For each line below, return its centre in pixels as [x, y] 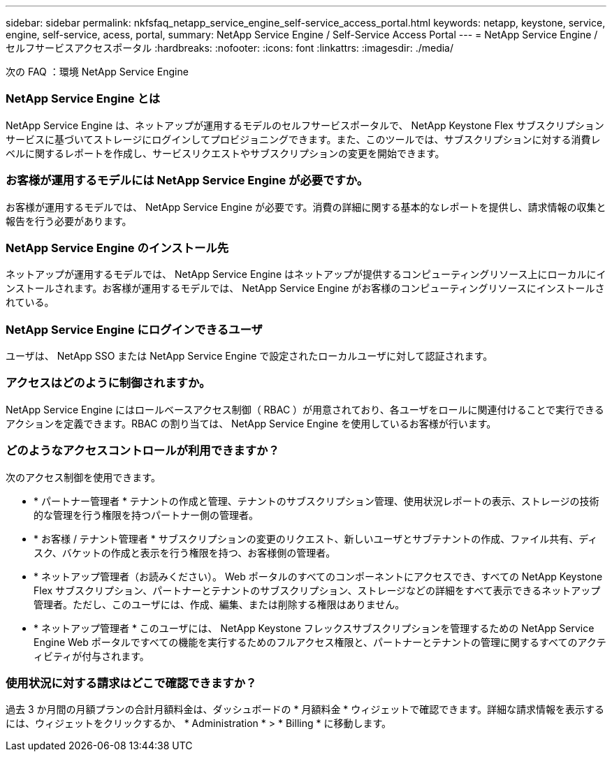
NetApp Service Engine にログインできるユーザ [134, 329]
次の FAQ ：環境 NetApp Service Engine [97, 72]
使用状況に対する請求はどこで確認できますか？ [131, 683]
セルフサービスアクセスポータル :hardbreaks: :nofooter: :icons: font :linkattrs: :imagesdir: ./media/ [230, 48]
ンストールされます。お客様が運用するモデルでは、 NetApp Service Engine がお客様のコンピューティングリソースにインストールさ [305, 288]
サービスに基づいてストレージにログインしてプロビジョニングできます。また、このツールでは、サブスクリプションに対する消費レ [303, 139]
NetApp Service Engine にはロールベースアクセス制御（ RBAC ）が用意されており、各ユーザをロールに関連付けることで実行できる [305, 409]
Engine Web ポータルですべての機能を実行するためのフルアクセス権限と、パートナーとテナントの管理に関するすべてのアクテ [320, 642]
